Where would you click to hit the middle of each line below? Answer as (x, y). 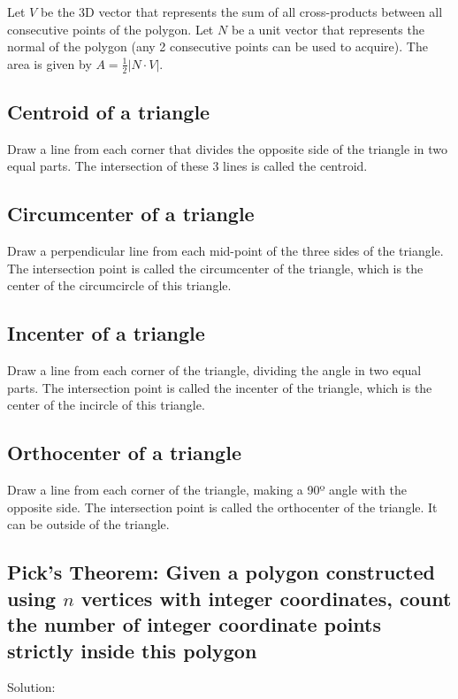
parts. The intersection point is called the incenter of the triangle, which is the (220, 387)
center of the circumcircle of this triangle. (119, 285)
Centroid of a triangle (109, 111)
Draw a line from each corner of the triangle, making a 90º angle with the (207, 490)
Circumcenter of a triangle (131, 214)
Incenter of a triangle (106, 333)
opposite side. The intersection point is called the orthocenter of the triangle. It (222, 507)
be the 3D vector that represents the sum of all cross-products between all (241, 12)
